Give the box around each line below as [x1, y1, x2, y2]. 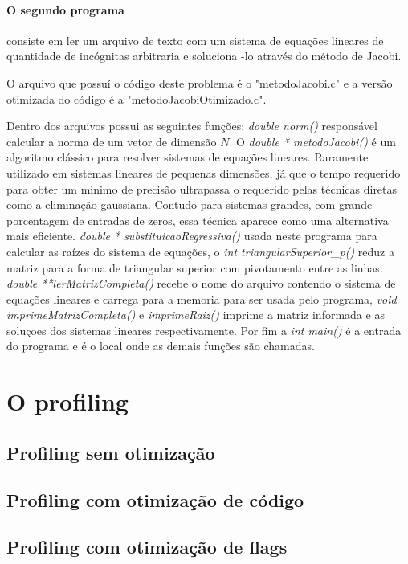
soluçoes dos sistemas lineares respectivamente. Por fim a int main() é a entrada [6, 321, 402, 338]
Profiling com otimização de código [6, 487, 304, 512]
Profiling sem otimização [6, 439, 215, 464]
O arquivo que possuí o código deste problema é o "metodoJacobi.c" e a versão [6, 74, 393, 91]
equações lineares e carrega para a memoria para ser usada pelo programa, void [6, 290, 397, 307]
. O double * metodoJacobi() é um [229, 133, 396, 149]
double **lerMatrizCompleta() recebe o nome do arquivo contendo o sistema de [6, 275, 396, 292]
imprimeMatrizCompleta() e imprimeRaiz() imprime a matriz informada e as [6, 306, 385, 323]
